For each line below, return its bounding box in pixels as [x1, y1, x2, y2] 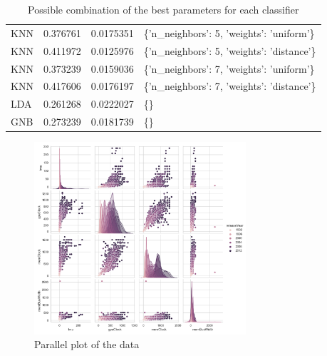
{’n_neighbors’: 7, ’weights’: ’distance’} [143, 78, 316, 93]
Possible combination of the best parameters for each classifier [28, 2, 299, 16]
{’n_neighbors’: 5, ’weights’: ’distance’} [143, 43, 316, 58]
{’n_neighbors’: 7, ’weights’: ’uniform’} [143, 61, 315, 76]
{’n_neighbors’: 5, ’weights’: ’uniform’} [143, 25, 315, 40]
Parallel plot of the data [34, 337, 140, 352]
